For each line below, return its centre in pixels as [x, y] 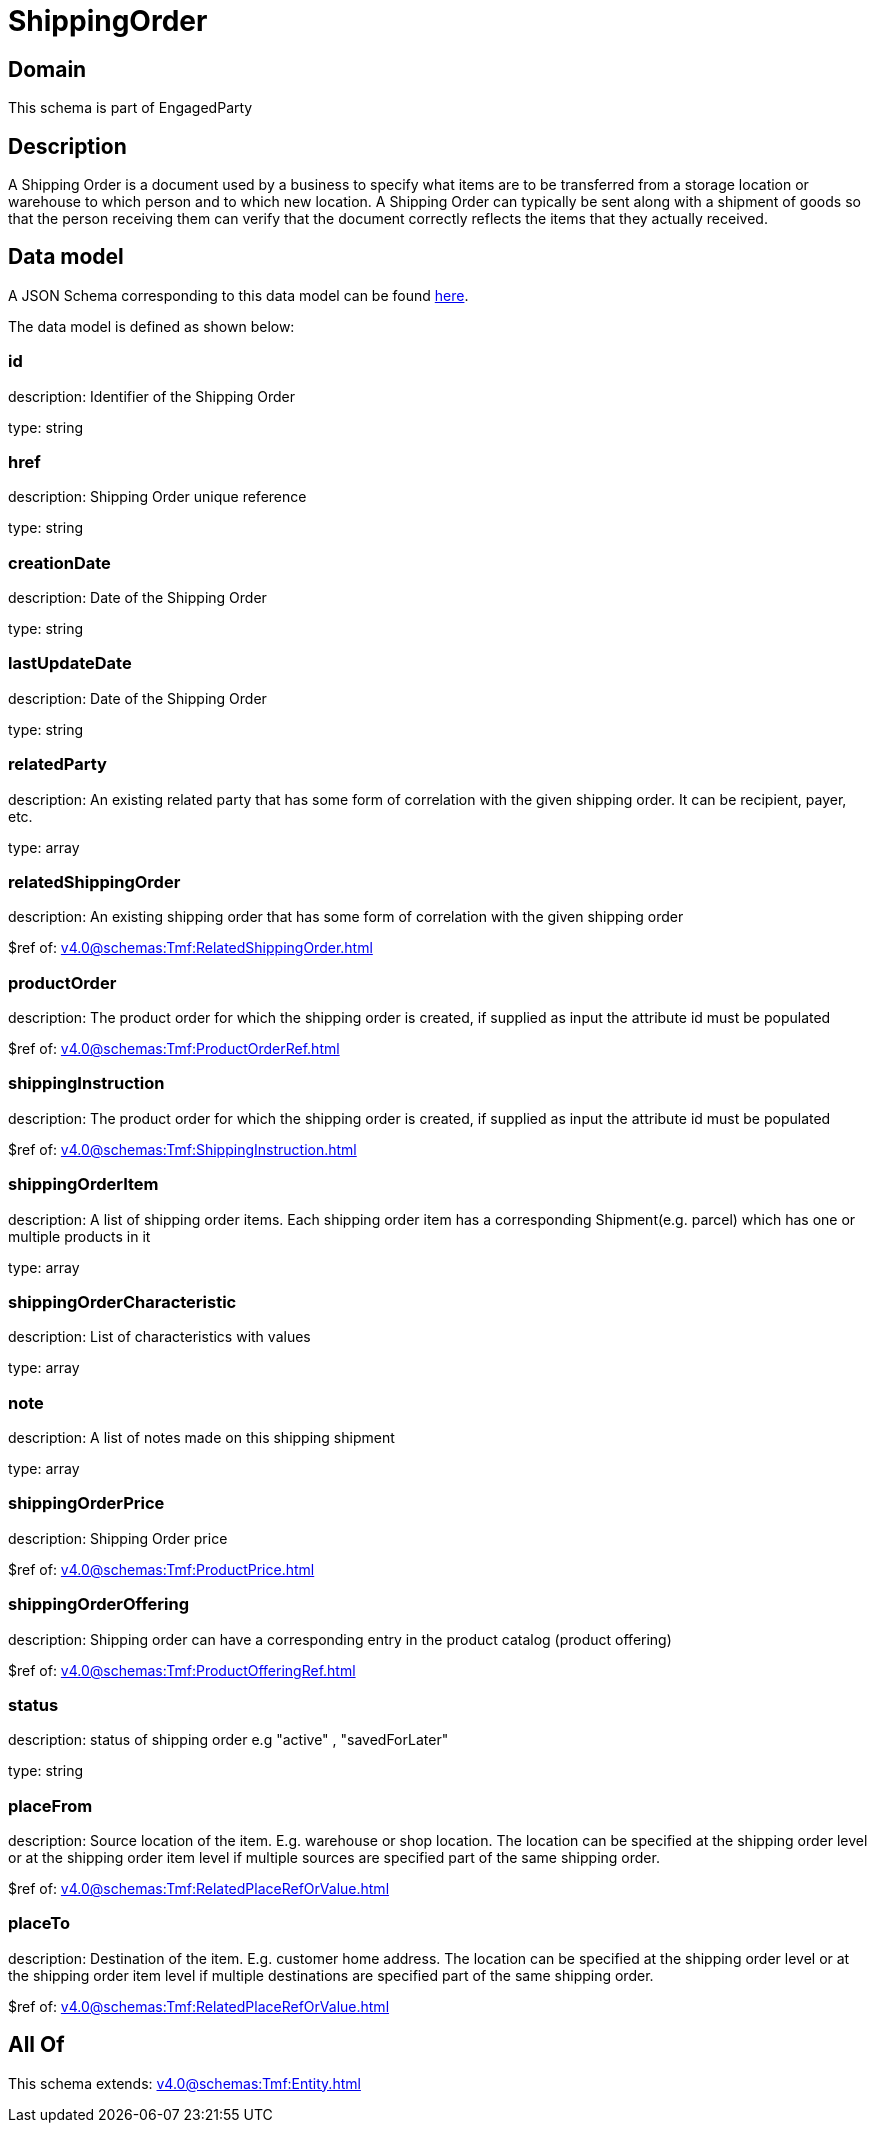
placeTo [39, 1923]
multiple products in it [79, 1236]
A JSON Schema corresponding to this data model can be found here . [238, 295]
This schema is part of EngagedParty [130, 108]
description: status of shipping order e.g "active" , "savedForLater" [228, 1740]
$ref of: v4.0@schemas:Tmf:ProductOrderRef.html [174, 1049]
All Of [36, 2045]
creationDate [59, 562]
